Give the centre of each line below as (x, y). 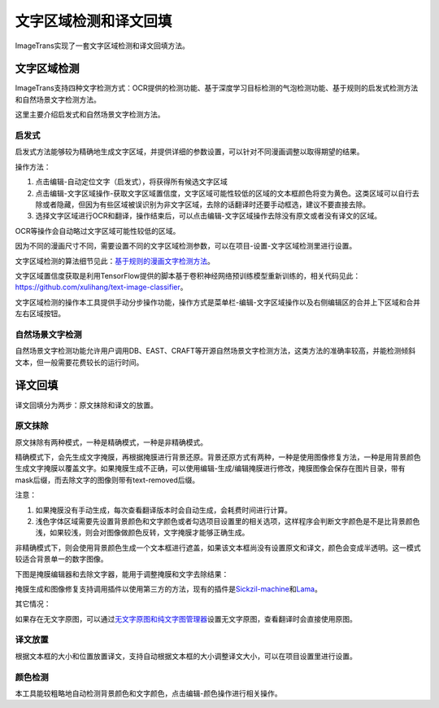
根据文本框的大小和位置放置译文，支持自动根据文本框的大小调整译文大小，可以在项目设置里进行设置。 (186, 656)
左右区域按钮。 (40, 314)
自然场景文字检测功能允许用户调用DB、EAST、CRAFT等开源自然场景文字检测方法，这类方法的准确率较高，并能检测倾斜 (215, 351)
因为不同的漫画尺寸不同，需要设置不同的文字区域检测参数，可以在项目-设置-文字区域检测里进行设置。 (186, 246)
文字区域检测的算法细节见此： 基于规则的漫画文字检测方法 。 (115, 261)
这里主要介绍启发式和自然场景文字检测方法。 (90, 115)
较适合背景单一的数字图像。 (61, 559)
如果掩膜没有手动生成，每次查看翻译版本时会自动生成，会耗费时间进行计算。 (163, 510)
